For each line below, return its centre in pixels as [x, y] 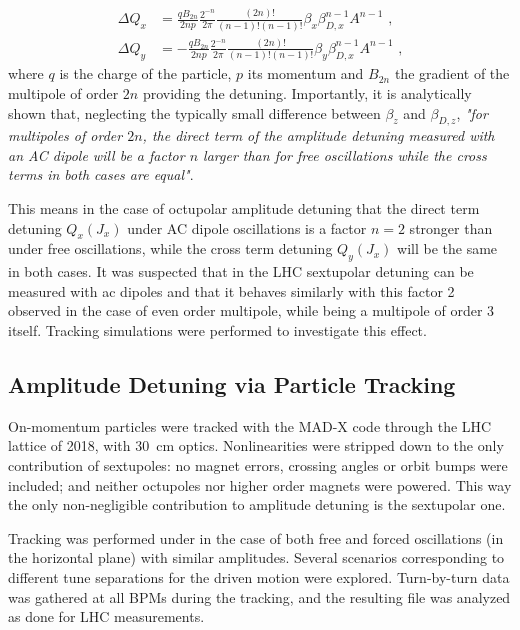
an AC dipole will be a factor [96, 154]
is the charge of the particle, [145, 73]
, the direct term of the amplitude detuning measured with [318, 135]
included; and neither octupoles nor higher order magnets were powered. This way [260, 484]
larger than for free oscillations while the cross [345, 154]
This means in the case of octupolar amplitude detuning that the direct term [244, 208]
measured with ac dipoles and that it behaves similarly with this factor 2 [231, 290]
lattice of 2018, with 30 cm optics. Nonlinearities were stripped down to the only [256, 445]
